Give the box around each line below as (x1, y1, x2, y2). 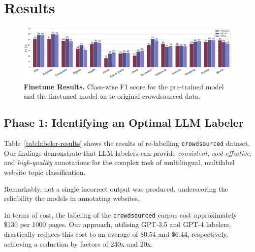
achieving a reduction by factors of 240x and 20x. (4, 238, 153, 249)
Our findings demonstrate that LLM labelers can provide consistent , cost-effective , (4, 147, 252, 158)
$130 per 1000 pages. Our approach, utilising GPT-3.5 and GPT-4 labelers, (4, 219, 231, 229)
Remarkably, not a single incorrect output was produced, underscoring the (4, 183, 228, 194)
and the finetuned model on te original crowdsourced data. (24, 91, 200, 101)
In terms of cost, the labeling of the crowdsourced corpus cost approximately (4, 209, 237, 220)
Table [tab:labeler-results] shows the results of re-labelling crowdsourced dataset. (4, 138, 250, 148)
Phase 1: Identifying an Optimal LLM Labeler (4, 115, 244, 130)
